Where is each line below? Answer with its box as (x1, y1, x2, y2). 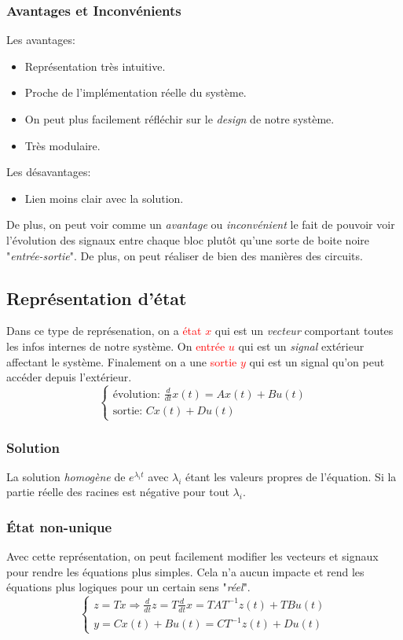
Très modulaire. (24, 137, 101, 153)
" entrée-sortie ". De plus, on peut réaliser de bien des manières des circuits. (6, 247, 363, 263)
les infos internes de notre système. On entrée (6, 337, 225, 354)
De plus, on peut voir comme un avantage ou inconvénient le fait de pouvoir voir (6, 216, 395, 233)
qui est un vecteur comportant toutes (214, 322, 394, 339)
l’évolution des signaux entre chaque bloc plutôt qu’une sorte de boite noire (6, 231, 369, 248)
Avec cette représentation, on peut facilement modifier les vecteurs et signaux (6, 548, 379, 565)
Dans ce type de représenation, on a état (6, 322, 202, 339)
